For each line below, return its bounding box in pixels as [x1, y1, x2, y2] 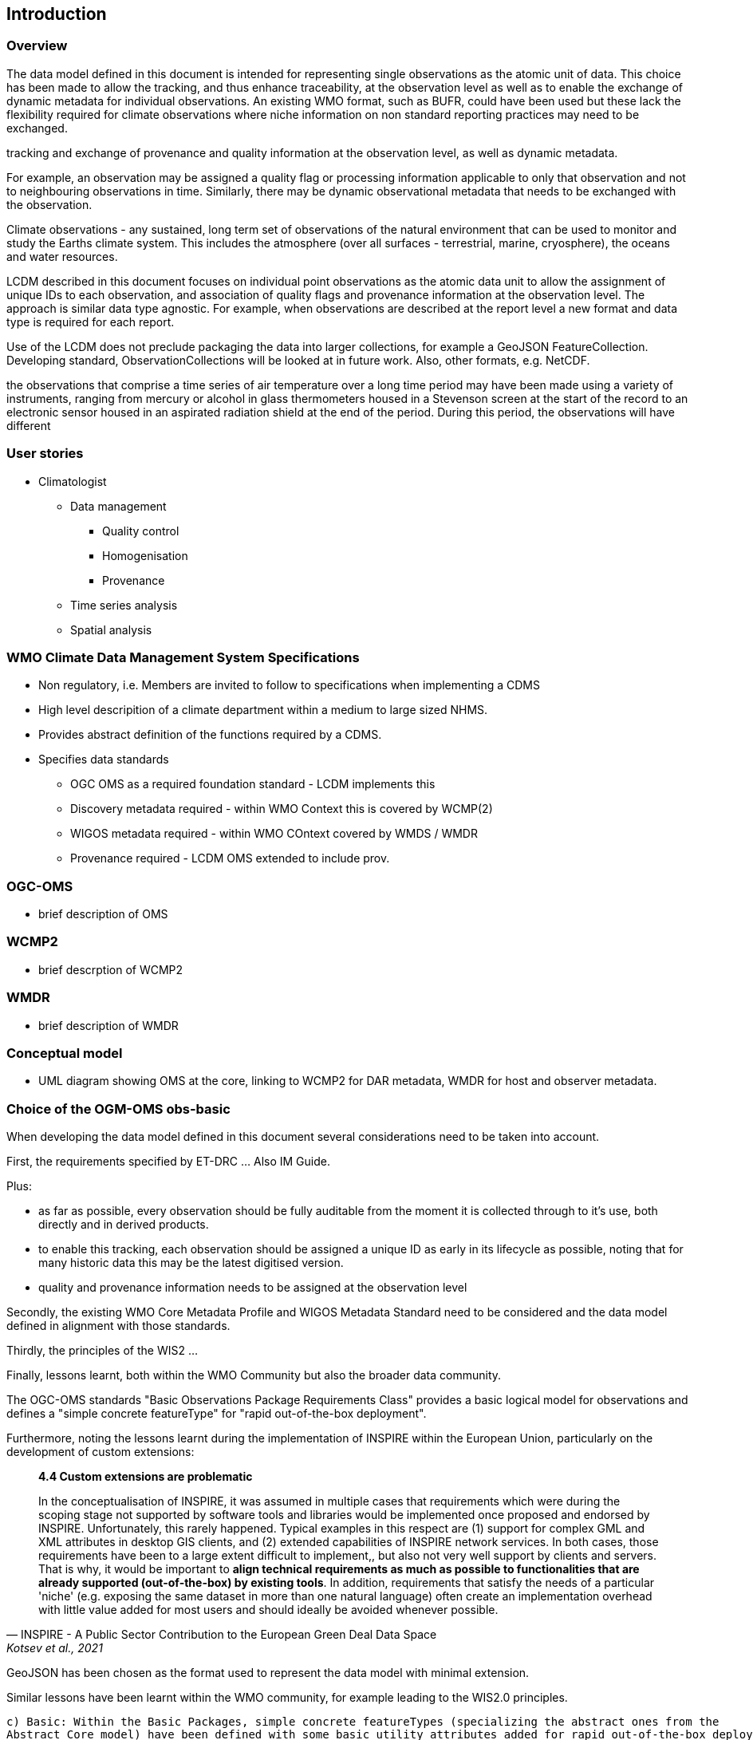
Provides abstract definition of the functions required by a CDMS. [38, 728, 382, 742]
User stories [6, 445, 84, 462]
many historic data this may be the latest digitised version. [38, 1256, 344, 1270]
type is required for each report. [6, 314, 175, 329]
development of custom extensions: [6, 1445, 195, 1459]
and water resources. [6, 249, 118, 263]
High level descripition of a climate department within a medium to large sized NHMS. [38, 703, 488, 717]
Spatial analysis [70, 622, 152, 637]
